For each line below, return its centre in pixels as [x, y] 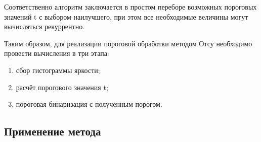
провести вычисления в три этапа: [57, 53]
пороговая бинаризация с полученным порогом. [89, 104]
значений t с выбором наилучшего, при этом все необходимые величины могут [126, 16]
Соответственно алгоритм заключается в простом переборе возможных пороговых [130, 7]
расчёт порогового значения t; [62, 87]
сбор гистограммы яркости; [58, 70]
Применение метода [53, 131]
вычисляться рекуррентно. [45, 26]
